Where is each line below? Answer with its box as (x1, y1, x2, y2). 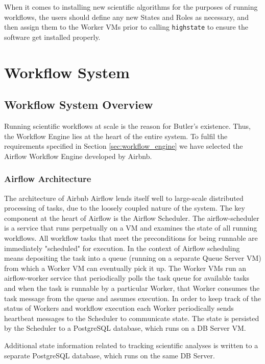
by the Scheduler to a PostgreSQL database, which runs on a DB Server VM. (4, 323, 246, 333)
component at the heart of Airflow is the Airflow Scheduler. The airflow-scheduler (4, 212, 259, 223)
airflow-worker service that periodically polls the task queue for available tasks (4, 272, 250, 283)
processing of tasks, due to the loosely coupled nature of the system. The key (4, 202, 245, 213)
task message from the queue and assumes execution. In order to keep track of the (4, 292, 261, 303)
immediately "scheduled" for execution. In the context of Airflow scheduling (4, 242, 240, 253)
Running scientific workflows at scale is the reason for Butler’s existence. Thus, (4, 121, 251, 131)
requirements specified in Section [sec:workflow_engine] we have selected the (4, 141, 243, 151)
